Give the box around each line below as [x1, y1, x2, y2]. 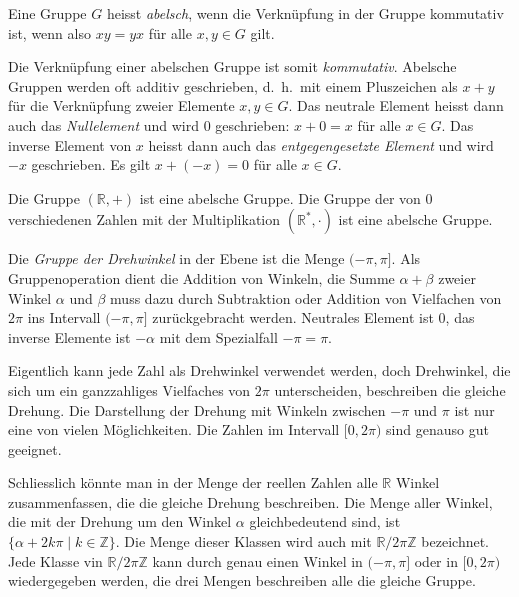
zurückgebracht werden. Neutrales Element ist [152, 307, 434, 328]
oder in [414, 550, 458, 571]
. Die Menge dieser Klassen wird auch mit [115, 531, 372, 552]
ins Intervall [27, 307, 101, 328]
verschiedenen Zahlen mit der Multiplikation [8, 209, 281, 230]
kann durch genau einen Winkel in [152, 550, 363, 571]
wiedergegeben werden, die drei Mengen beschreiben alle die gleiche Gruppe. [8, 570, 476, 591]
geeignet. [8, 438, 62, 459]
